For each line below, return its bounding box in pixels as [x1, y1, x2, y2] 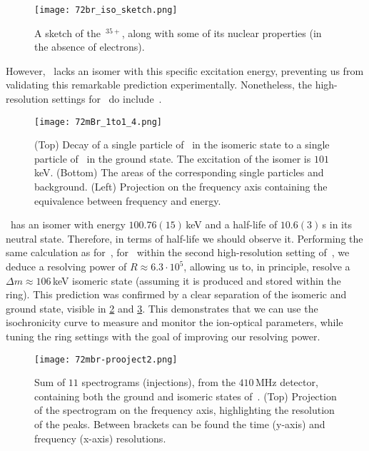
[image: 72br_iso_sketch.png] [34, 5, 178, 15]
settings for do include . [51, 91, 162, 106]
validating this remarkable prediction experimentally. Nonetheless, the [6, 77, 312, 92]
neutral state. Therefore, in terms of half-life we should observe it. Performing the [6, 230, 363, 245]
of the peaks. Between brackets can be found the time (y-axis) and [34, 417, 325, 432]
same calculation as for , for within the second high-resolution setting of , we [6, 245, 350, 260]
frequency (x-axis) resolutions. [34, 430, 166, 445]
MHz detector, [255, 375, 318, 390]
